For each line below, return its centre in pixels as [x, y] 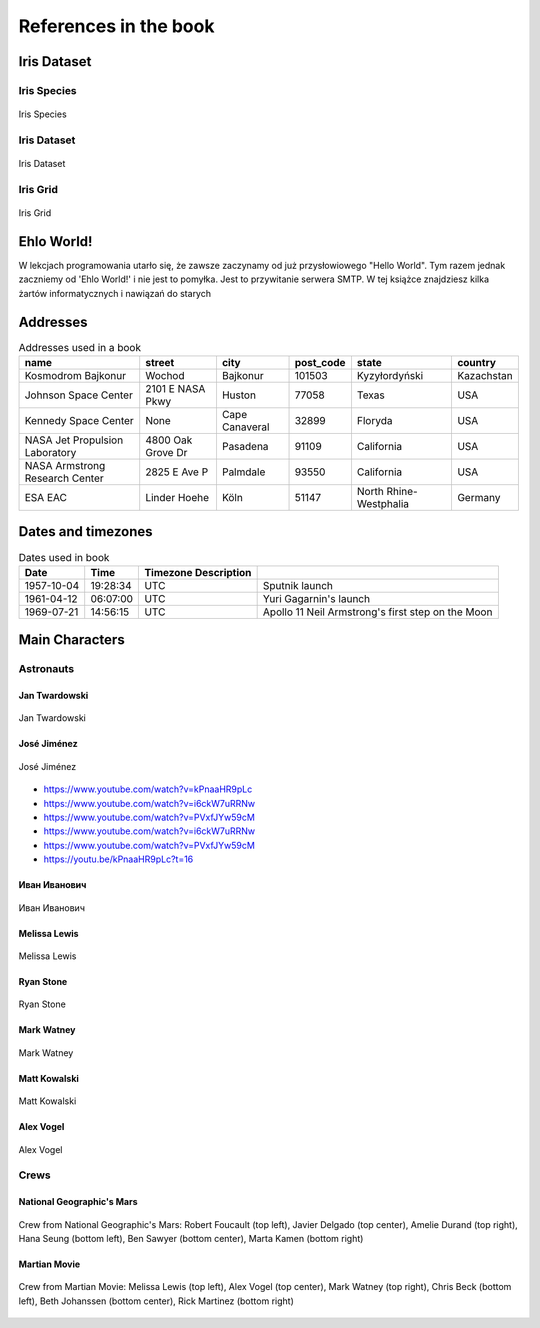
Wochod [165, 375]
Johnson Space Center [79, 395]
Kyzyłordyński [390, 375]
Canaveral [245, 427]
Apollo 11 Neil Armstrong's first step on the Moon [377, 612]
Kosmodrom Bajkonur [75, 375]
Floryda [374, 420]
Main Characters [71, 640]
